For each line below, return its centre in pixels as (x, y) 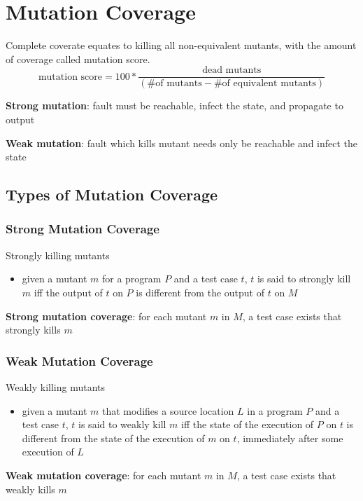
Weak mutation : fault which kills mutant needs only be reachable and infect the (182, 143)
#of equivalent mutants (265, 84)
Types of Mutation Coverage (112, 194)
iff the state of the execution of (248, 424)
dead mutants (232, 70)
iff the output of (68, 292)
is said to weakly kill (122, 424)
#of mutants (175, 84)
